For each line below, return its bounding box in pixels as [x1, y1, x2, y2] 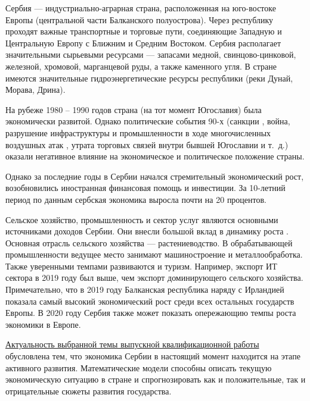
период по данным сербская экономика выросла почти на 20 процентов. [5, 193, 267, 205]
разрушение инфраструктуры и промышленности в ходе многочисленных [5, 126, 271, 139]
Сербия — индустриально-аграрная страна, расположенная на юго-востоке [5, 2, 276, 14]
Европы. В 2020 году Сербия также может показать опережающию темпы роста [5, 306, 296, 319]
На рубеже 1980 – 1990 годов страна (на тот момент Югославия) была [5, 103, 262, 115]
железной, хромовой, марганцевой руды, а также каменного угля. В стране [5, 59, 277, 72]
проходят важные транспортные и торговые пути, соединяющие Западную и [5, 25, 282, 37]
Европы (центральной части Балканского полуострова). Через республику [5, 13, 274, 26]
